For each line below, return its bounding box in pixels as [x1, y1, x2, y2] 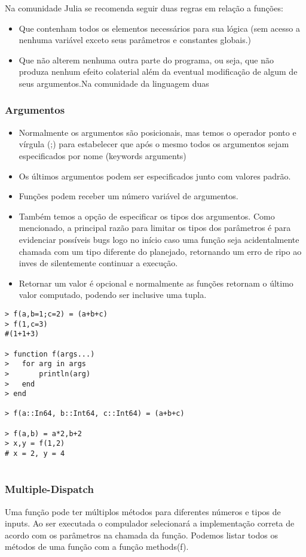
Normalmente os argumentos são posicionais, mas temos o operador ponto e [19, 126, 296, 138]
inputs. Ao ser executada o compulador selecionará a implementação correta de [5, 517, 295, 529]
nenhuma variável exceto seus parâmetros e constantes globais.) [19, 34, 252, 46]
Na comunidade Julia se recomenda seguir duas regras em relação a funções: [5, 2, 283, 14]
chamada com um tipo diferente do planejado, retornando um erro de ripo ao [19, 245, 302, 257]
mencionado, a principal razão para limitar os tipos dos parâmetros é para [19, 221, 291, 234]
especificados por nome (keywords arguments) [19, 149, 186, 162]
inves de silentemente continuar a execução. [19, 257, 178, 269]
